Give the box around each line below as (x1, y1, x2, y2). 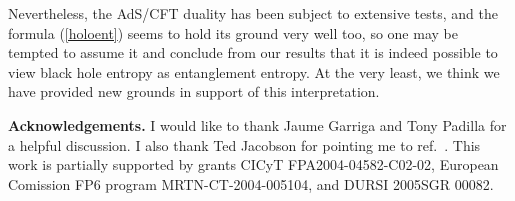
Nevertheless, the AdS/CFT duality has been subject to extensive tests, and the (8, 3, 498, 23)
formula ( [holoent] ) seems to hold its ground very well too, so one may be (8, 22, 458, 43)
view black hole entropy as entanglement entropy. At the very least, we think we (8, 61, 500, 82)
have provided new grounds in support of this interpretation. (8, 81, 380, 102)
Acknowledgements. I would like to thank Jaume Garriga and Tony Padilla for (8, 114, 507, 135)
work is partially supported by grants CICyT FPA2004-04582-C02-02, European (8, 154, 499, 175)
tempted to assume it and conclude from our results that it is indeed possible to (8, 42, 498, 63)
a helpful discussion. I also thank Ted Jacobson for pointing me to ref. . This (8, 134, 481, 155)
